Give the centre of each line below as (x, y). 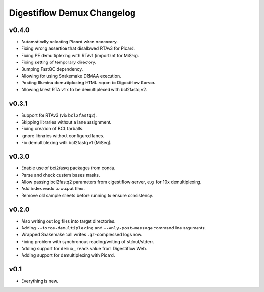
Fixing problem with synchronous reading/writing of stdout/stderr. (88, 241)
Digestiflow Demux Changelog (72, 13)
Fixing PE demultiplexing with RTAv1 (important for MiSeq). (80, 55)
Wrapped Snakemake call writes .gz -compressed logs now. (82, 235)
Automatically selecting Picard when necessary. (70, 42)
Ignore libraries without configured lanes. (63, 136)
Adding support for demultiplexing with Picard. (68, 255)
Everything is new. (40, 281)
